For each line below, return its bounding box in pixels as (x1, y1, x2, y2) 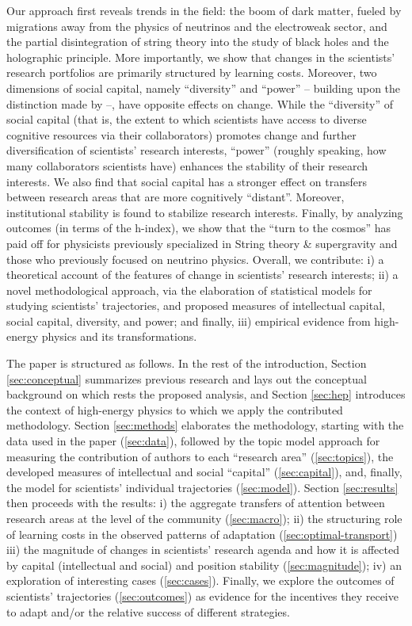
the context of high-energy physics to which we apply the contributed (6, 401, 343, 418)
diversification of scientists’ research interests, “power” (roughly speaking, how (6, 142, 387, 158)
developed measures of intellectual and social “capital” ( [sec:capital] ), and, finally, (6, 464, 402, 480)
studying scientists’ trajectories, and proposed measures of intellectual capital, (6, 297, 385, 314)
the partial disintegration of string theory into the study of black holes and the (6, 33, 389, 50)
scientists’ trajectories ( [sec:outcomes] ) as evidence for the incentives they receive (6, 587, 399, 604)
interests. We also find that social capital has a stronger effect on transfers (6, 173, 367, 189)
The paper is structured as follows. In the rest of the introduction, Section (6, 355, 367, 372)
